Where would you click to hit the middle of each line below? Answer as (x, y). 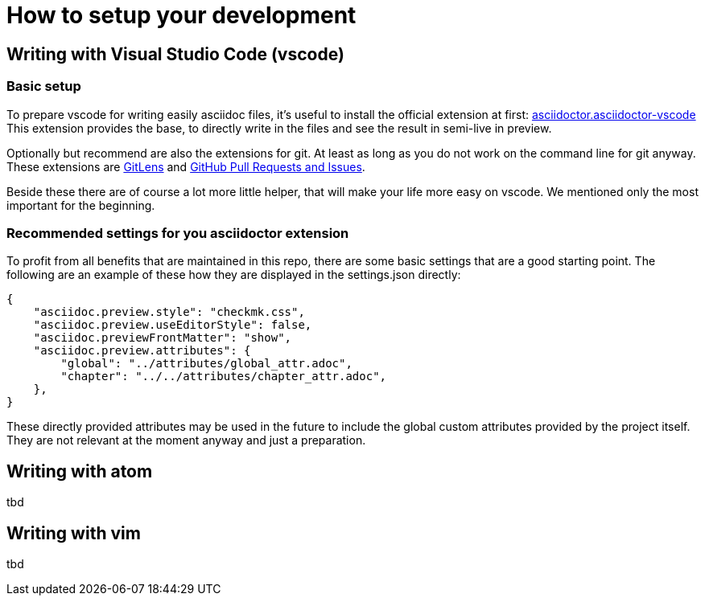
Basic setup (44, 86)
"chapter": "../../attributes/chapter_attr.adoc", (224, 377)
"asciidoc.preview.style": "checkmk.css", (169, 312)
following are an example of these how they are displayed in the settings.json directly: (234, 275)
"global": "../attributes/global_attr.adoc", (206, 364)
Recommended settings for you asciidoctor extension (178, 233)
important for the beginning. (81, 205)
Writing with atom (80, 471)
